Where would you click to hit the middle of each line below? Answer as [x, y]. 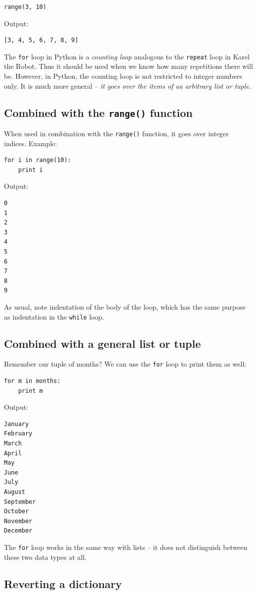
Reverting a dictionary [63, 583]
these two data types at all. [45, 557]
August [15, 492]
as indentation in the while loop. [54, 316]
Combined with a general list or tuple [103, 343]
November [18, 521]
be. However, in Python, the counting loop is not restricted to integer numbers [123, 76]
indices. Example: [31, 143]
